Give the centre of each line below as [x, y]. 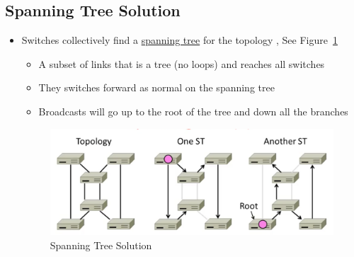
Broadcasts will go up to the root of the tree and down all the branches [193, 111]
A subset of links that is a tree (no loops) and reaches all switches [182, 63]
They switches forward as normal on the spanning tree [156, 87]
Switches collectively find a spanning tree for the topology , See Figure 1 [179, 40]
